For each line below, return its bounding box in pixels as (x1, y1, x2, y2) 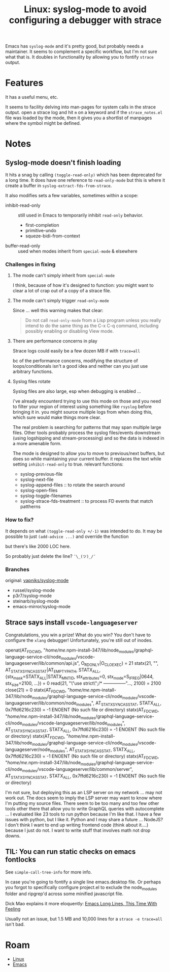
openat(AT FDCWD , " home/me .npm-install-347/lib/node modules (5, 647, 134, 654)
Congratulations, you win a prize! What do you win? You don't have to (5, 632, 151, 638)
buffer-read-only (5, 243, 41, 249)
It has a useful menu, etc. (5, 94, 58, 100)
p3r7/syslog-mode (12, 592, 52, 599)
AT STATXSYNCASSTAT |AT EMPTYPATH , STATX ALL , (5, 667, 101, 674)
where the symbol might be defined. (5, 120, 81, 126)
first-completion (25, 222, 59, 228)
